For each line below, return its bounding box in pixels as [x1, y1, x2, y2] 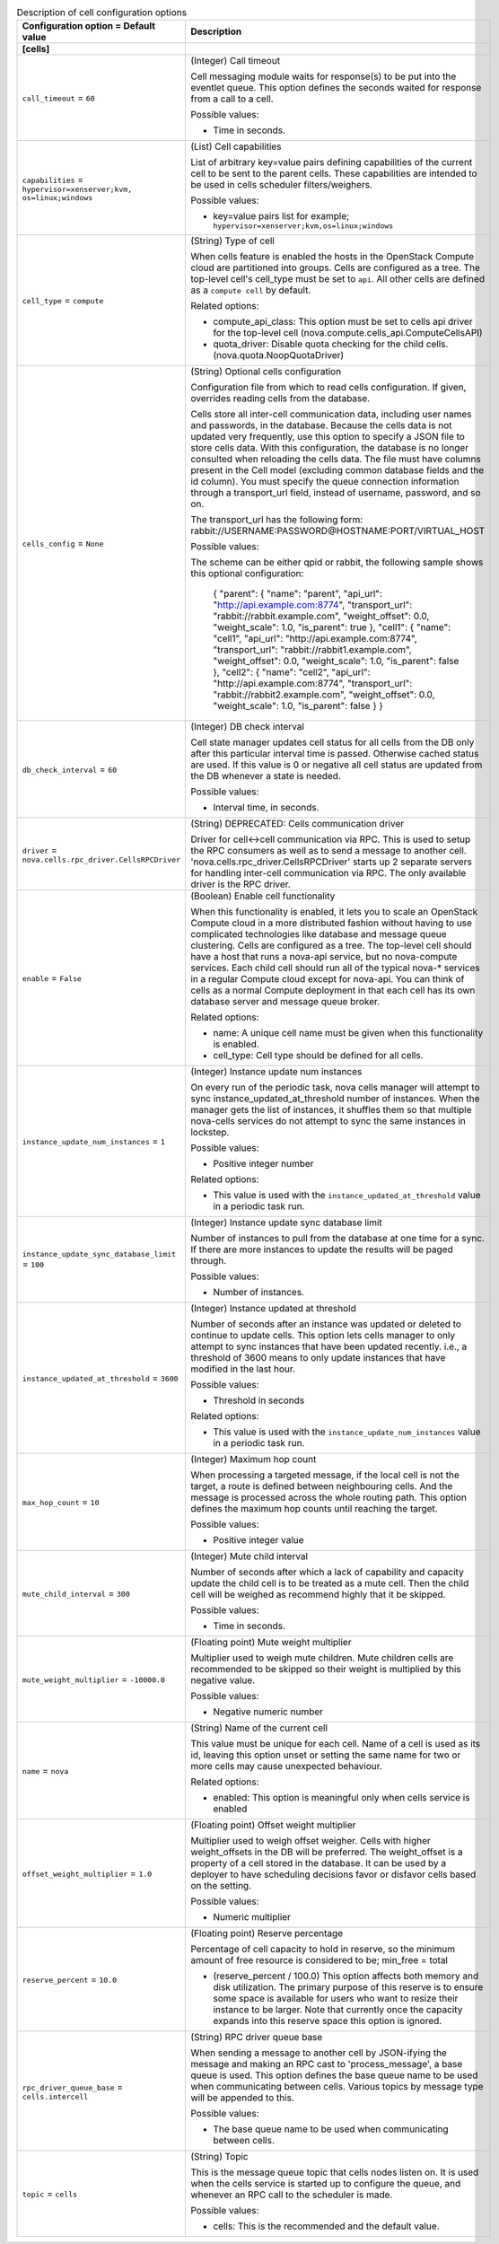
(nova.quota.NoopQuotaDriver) [212, 349, 345, 362]
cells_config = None [22, 537, 104, 549]
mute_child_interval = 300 [22, 1587, 130, 1600]
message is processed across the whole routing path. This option [189, 1491, 467, 1503]
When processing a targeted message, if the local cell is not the [189, 1468, 460, 1481]
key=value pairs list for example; [212, 210, 350, 223]
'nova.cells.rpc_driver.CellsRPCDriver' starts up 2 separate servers [189, 855, 473, 868]
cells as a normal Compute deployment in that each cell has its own [189, 984, 476, 996]
